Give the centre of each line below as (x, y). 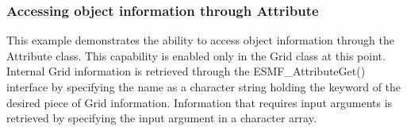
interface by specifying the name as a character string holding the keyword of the (204, 87)
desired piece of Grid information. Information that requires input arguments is (200, 102)
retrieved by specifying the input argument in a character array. (161, 118)
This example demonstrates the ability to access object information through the (200, 40)
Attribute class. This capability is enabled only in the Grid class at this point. (196, 55)
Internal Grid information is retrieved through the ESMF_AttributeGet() (186, 71)
